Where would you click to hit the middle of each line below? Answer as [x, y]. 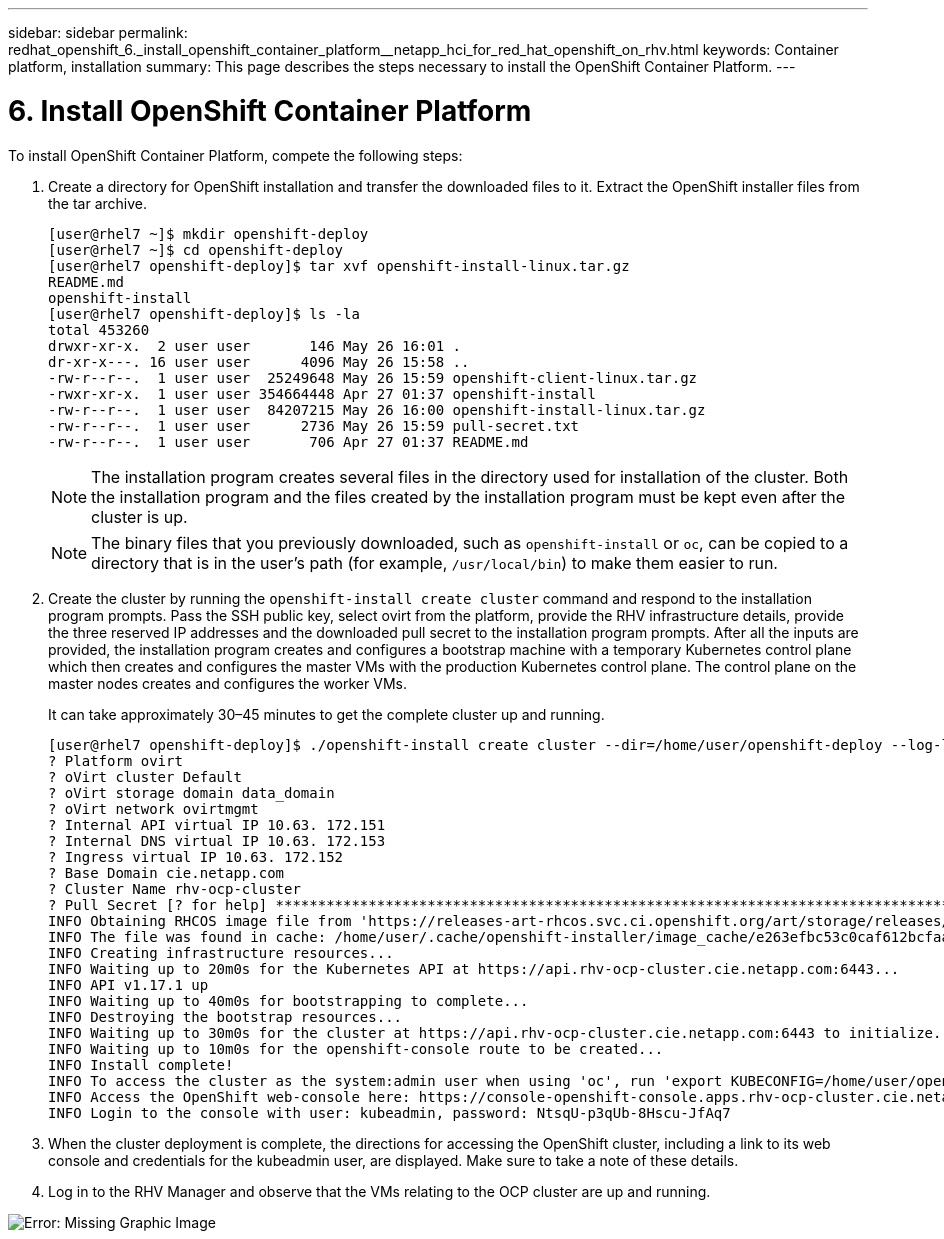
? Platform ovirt [115, 760]
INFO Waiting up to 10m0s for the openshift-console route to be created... [356, 1048]
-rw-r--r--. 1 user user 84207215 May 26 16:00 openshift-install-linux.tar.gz [377, 409]
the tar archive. [98, 203]
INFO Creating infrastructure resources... [221, 952]
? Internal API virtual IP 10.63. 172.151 [217, 824]
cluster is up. [139, 516]
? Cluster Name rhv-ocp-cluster [174, 888]
